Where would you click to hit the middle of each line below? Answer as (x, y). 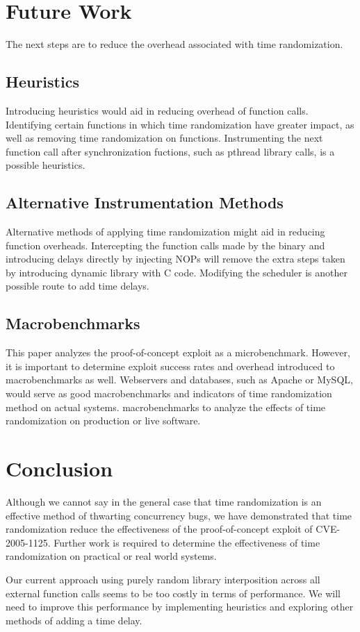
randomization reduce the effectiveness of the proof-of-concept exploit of (159, 529)
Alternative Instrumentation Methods (145, 202)
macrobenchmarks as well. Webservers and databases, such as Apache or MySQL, (179, 380)
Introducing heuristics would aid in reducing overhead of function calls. (157, 110)
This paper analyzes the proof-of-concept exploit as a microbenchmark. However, (178, 352)
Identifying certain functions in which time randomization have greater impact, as (180, 124)
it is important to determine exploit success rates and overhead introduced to (170, 366)
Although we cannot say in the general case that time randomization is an (164, 501)
